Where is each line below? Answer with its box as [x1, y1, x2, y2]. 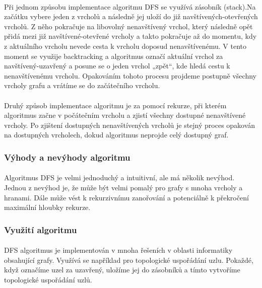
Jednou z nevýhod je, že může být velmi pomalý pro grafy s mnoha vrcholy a [4, 182, 243, 192]
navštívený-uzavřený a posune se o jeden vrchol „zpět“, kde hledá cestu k [4, 60, 230, 71]
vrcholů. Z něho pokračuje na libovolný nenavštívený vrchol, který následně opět [4, 21, 253, 31]
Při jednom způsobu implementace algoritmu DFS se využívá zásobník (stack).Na [4, 1, 256, 12]
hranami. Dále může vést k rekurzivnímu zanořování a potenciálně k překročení [4, 192, 249, 202]
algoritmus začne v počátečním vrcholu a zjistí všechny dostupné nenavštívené [4, 110, 246, 120]
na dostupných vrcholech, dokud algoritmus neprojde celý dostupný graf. [4, 129, 229, 140]
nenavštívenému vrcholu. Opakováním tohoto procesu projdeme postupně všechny [4, 70, 256, 81]
